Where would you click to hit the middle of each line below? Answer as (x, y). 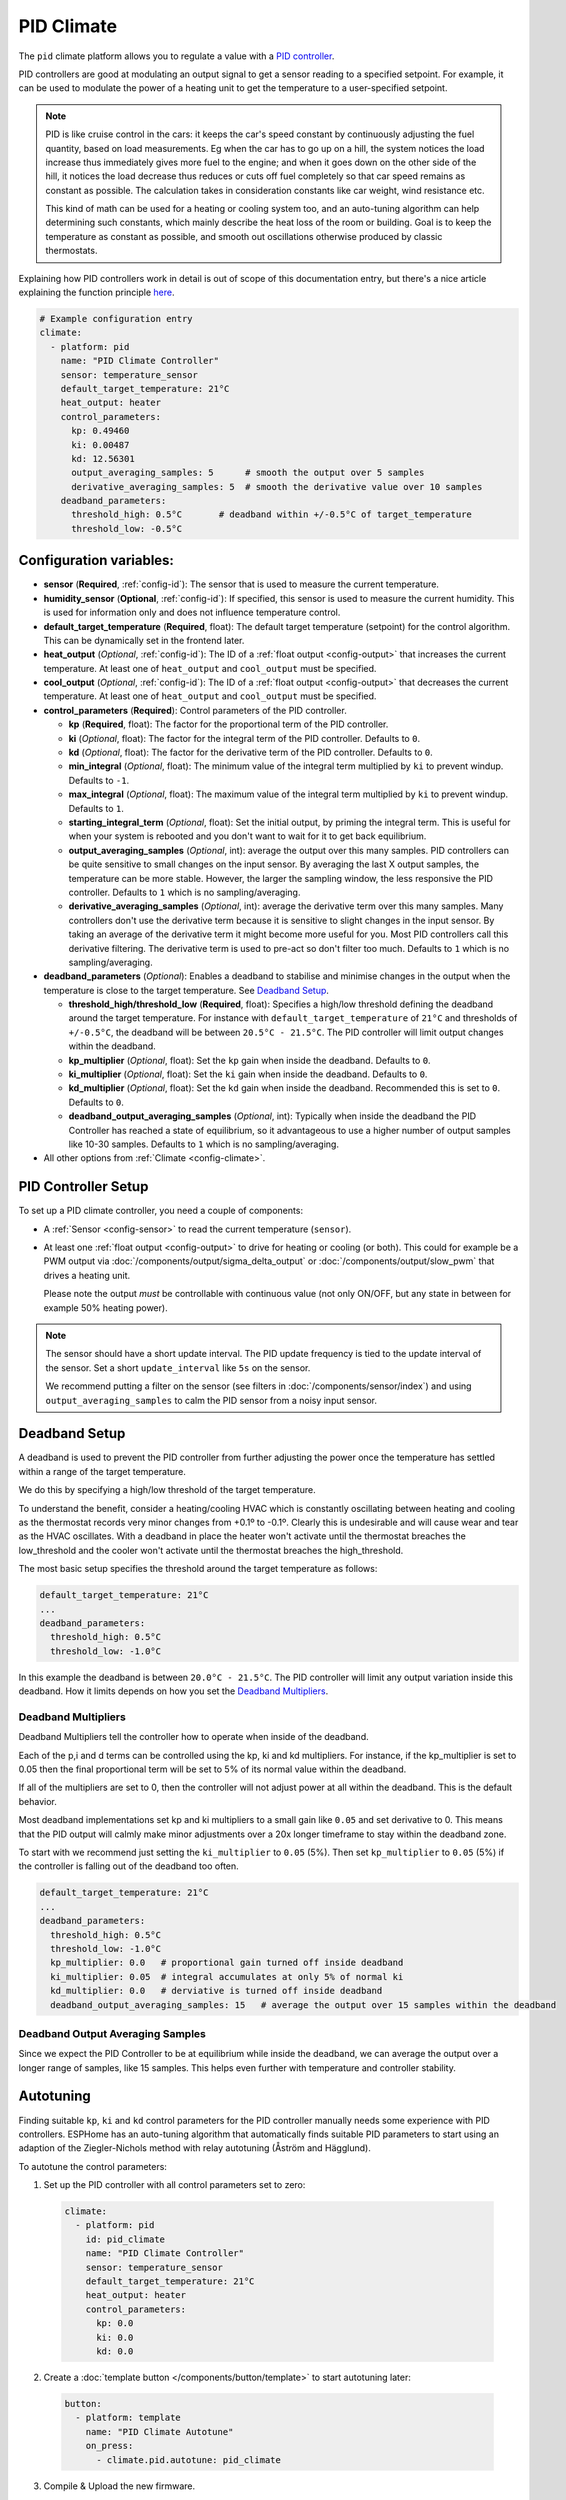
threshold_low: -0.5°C (127, 528)
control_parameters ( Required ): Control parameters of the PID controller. (195, 710)
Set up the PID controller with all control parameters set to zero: (174, 2185)
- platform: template (128, 2418)
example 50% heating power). (106, 1307)
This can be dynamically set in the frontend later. (144, 640)
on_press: (109, 2446)
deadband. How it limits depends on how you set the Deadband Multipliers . (173, 1691)
